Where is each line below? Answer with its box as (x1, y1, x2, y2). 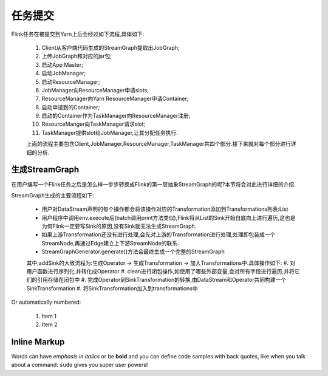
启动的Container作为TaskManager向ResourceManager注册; (41, 112, 191, 120)
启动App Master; (41, 61, 83, 68)
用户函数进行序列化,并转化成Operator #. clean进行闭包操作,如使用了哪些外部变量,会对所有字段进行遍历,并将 (26, 268, 295, 275)
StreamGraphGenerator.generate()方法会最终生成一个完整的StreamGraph (41, 248, 225, 255)
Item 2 (41, 321, 58, 328)
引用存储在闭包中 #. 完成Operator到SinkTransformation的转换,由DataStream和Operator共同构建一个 (36, 276, 287, 284)
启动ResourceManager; (41, 78, 100, 85)
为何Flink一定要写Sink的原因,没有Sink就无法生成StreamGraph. (41, 222, 197, 230)
